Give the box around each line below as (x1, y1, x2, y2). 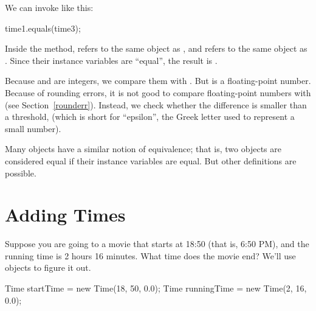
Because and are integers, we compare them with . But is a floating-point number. (5, 74, 311, 87)
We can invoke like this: (5, 1, 94, 13)
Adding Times (5, 202, 126, 227)
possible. (5, 166, 36, 179)
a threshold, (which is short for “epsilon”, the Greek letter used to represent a (5, 110, 295, 123)
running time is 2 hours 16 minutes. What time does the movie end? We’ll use (5, 249, 296, 262)
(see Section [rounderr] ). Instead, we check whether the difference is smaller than (5, 98, 307, 111)
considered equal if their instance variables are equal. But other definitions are (5, 154, 297, 167)
